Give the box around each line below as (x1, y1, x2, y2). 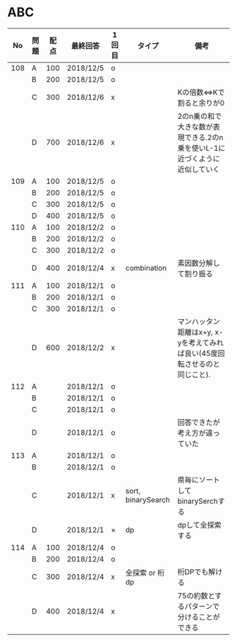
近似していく (177, 164, 220, 174)
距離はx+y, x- (177, 327, 224, 337)
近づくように (177, 154, 220, 164)
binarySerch (177, 496, 219, 506)
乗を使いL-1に (177, 143, 226, 153)
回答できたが (177, 417, 220, 427)
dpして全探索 (177, 520, 222, 529)
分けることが (177, 612, 220, 621)
